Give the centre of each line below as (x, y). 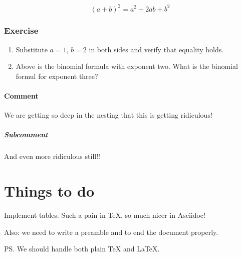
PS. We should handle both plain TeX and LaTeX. (82, 249)
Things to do (49, 191)
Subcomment (26, 135)
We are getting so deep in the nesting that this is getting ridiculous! (108, 115)
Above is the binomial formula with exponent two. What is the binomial (127, 66)
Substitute (32, 49)
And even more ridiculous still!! (52, 156)
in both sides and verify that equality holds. (156, 49)
